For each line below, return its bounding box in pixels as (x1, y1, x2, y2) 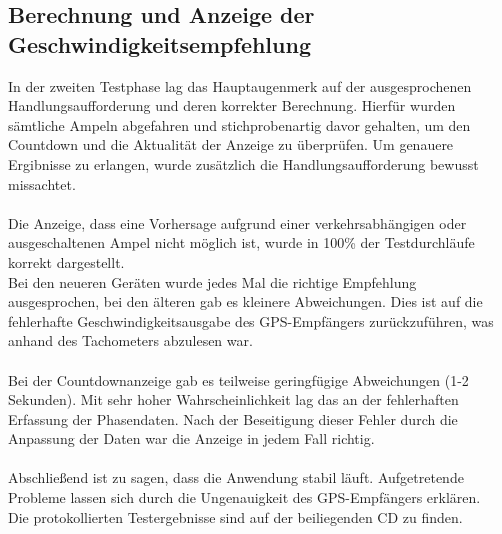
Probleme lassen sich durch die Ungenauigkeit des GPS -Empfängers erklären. (8, 487, 481, 508)
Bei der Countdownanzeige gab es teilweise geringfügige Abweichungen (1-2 (8, 369, 469, 390)
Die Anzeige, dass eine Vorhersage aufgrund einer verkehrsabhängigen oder (8, 212, 467, 233)
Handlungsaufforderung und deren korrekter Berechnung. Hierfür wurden (8, 95, 456, 116)
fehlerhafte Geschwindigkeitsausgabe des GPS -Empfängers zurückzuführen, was (8, 310, 494, 331)
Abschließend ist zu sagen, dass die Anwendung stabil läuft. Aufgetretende (8, 467, 464, 488)
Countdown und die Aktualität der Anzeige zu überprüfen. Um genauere (8, 134, 454, 155)
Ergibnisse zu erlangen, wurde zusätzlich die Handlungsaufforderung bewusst (8, 153, 479, 174)
